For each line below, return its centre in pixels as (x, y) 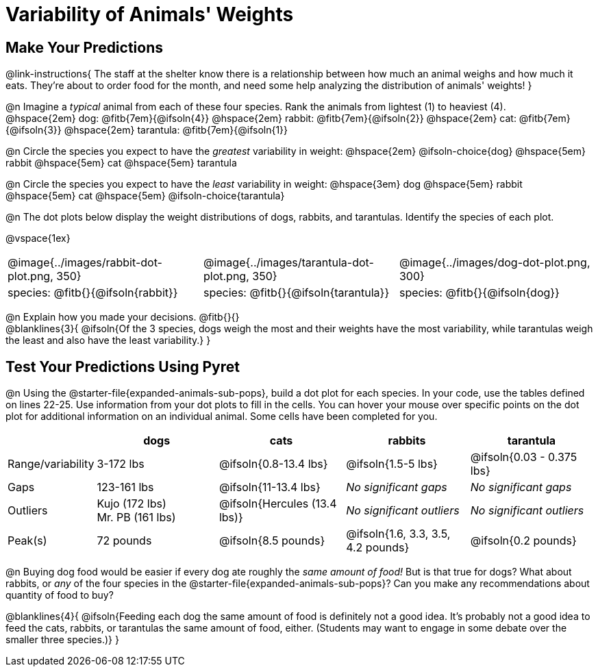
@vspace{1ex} (38, 238)
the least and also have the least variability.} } (108, 340)
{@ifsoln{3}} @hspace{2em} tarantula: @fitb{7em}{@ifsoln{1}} (147, 130)
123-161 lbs (125, 487)
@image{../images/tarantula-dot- (288, 263)
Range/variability (51, 464)
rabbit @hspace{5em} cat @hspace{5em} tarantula (121, 163)
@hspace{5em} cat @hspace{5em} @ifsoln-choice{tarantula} (145, 196)
